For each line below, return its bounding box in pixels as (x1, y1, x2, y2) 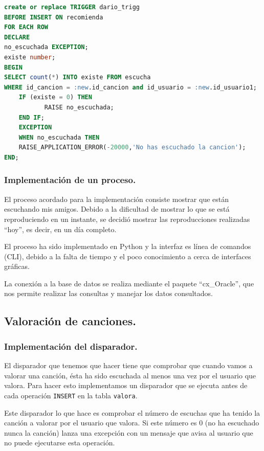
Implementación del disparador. (4, 340, 138, 352)
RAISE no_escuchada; (44, 103, 114, 111)
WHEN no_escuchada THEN (18, 133, 100, 141)
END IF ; (18, 114, 45, 121)
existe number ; (4, 53, 56, 61)
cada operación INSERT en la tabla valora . (4, 390, 138, 400)
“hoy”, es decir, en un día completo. (4, 223, 117, 234)
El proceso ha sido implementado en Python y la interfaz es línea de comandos (4, 241, 251, 252)
